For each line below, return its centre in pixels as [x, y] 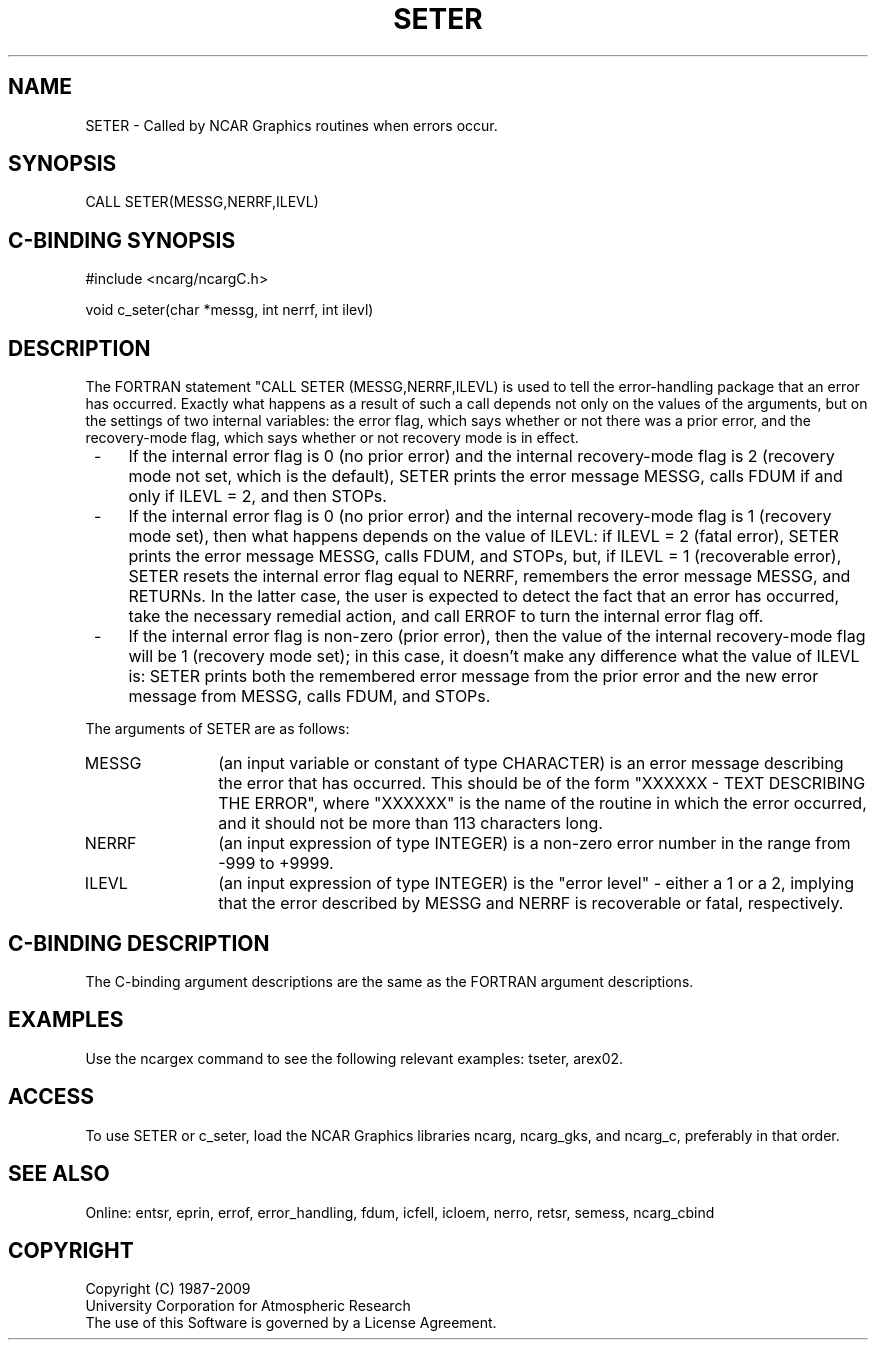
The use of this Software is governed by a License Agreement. [291, 1323]
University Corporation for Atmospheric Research [248, 1306]
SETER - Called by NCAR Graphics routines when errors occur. [291, 125]
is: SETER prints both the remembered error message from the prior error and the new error [473, 676]
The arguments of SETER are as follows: [217, 729]
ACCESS [51, 1097]
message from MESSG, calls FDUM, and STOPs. [309, 696]
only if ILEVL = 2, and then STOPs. [257, 496]
